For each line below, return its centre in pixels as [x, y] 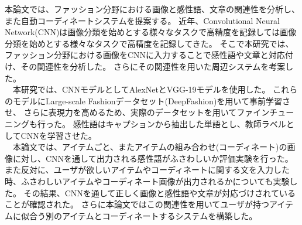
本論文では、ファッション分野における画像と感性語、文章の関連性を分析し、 [152, 9]
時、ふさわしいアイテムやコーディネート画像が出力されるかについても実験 [147, 181]
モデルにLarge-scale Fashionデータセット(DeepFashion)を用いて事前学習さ [151, 100]
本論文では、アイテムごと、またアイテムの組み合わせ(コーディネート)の [150, 147]
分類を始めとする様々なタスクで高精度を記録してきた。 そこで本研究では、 [149, 43]
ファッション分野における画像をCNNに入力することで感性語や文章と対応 [145, 55]
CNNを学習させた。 [59, 135]
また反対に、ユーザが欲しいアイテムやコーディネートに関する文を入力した [147, 170]
